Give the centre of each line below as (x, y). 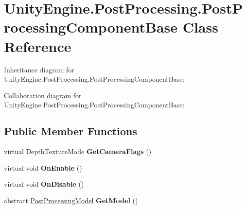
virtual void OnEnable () (43, 167)
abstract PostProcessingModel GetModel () (71, 200)
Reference (38, 46)
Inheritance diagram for (39, 69)
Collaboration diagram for (43, 95)
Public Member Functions (70, 131)
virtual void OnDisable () (44, 184)
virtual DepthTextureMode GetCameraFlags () (78, 151)
